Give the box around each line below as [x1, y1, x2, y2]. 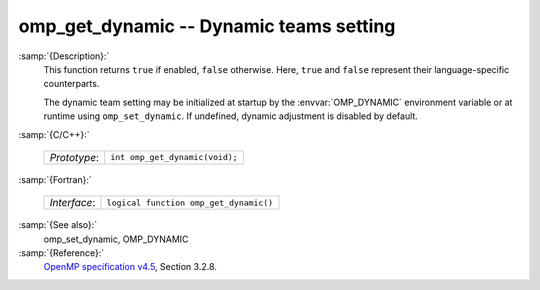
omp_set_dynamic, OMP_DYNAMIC [43, 233, 189, 245]
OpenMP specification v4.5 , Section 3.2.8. [43, 261, 217, 273]
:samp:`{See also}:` [18, 219, 98, 231]
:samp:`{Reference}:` [18, 247, 105, 259]
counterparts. [43, 78, 100, 90]
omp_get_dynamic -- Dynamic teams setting [18, 15, 396, 37]
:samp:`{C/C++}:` [18, 128, 90, 140]
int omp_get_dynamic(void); [110, 152, 239, 163]
